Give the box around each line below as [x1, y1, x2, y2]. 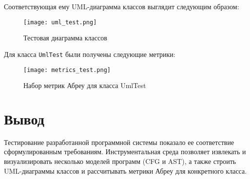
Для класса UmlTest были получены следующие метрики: [4, 49, 175, 59]
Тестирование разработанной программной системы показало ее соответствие [4, 137, 234, 147]
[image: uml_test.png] [23, 18, 97, 26]
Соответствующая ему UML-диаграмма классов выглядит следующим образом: [4, 1, 239, 11]
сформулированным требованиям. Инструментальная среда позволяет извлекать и [4, 146, 246, 157]
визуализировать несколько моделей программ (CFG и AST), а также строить [4, 156, 236, 166]
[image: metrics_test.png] [23, 66, 111, 73]
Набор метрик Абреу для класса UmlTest [23, 80, 146, 90]
